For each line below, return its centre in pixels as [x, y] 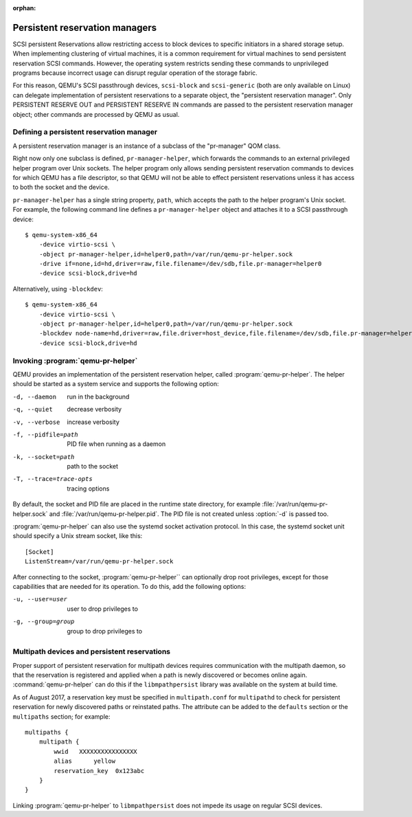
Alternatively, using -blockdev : [58, 289]
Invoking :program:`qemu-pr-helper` [75, 361]
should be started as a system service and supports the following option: [116, 384]
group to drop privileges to [105, 631]
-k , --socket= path [44, 457]
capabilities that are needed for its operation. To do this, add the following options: [129, 586]
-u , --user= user [40, 599]
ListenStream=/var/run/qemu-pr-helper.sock [99, 561]
